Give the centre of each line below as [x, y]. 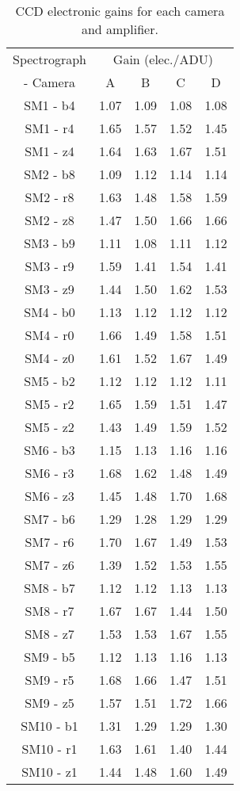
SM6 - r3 [50, 473]
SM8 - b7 [50, 588]
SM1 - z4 [50, 151]
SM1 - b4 [50, 105]
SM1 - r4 [50, 128]
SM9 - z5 [50, 703]
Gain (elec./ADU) [163, 59]
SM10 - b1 [50, 726]
